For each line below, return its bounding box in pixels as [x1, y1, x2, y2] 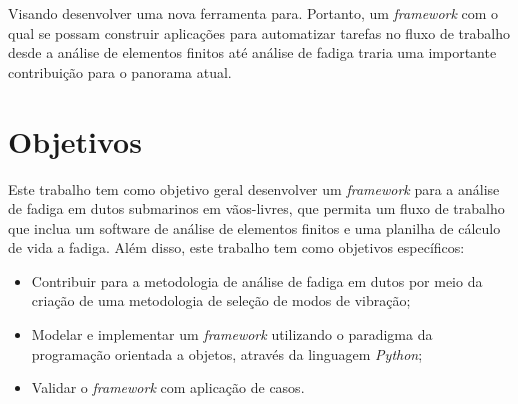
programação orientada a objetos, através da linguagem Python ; [31, 343, 423, 364]
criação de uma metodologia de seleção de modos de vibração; [31, 290, 411, 311]
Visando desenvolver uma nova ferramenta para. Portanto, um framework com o [8, 3, 499, 23]
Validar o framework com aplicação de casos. [31, 377, 305, 398]
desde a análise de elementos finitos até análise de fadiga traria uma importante [8, 42, 497, 63]
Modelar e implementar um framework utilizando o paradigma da [31, 324, 433, 345]
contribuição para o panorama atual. [8, 61, 232, 82]
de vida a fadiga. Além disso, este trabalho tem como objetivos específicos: [8, 237, 465, 258]
